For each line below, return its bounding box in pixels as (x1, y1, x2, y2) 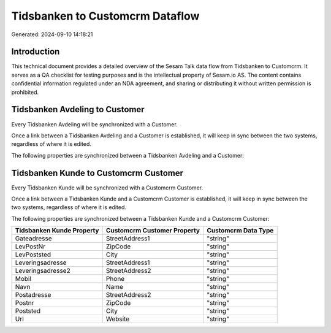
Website (105, 315, 130, 323)
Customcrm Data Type (206, 226, 274, 235)
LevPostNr (15, 242, 46, 251)
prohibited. (11, 88, 39, 96)
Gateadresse (15, 234, 52, 243)
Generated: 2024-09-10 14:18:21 (11, 31, 93, 38)
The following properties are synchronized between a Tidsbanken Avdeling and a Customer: (11, 151, 245, 159)
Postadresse (15, 291, 51, 299)
